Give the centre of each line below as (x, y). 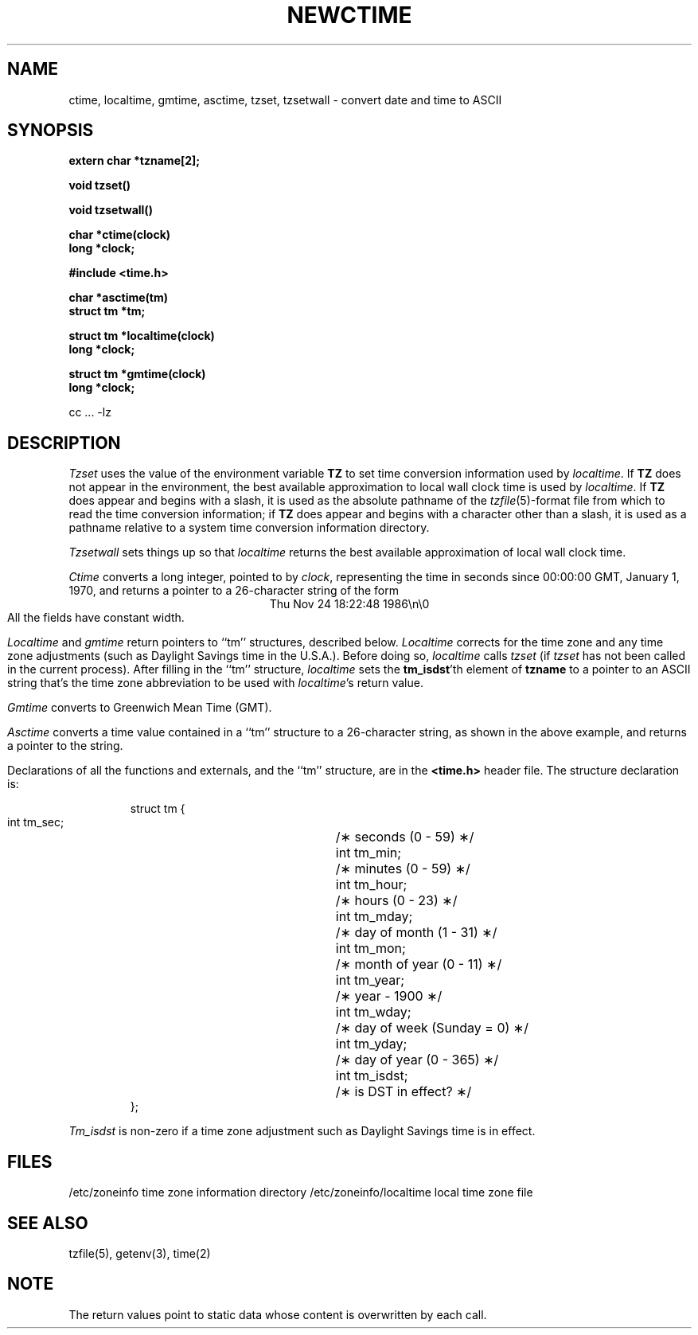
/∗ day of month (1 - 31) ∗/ (416, 933)
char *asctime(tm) (119, 298)
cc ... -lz (90, 412)
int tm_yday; (371, 1044)
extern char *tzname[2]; (135, 161)
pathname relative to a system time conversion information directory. (249, 528)
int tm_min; (368, 853)
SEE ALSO (48, 1223)
